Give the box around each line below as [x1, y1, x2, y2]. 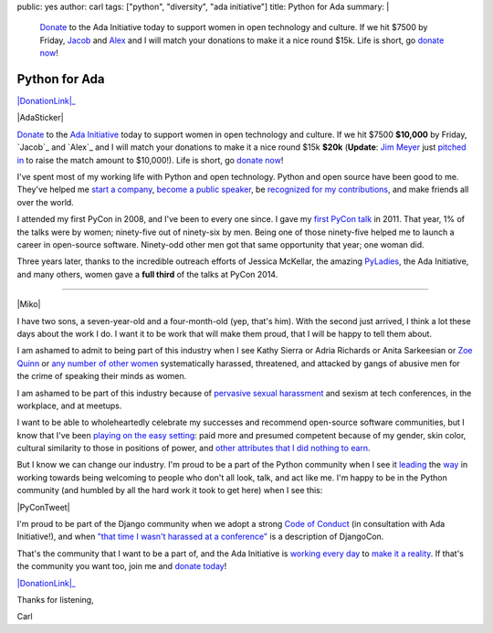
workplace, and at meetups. [16, 400, 122, 411]
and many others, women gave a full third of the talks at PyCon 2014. [16, 269, 278, 280]
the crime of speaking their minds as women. [16, 371, 187, 382]
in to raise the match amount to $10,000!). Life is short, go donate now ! [16, 154, 284, 165]
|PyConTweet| [16, 501, 70, 512]
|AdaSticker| [16, 112, 64, 123]
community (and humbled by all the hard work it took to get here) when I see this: [16, 485, 323, 496]
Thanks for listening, [16, 594, 95, 605]
